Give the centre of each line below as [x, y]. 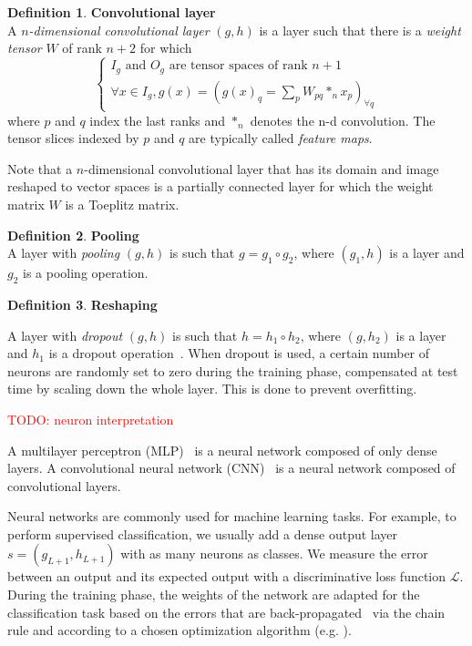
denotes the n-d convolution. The [343, 120]
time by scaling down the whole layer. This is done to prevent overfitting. [212, 389]
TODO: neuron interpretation [91, 419]
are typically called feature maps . [281, 138]
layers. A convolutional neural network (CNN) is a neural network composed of [231, 468]
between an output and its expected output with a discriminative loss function [227, 576]
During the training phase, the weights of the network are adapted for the [214, 595]
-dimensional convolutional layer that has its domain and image [262, 168]
